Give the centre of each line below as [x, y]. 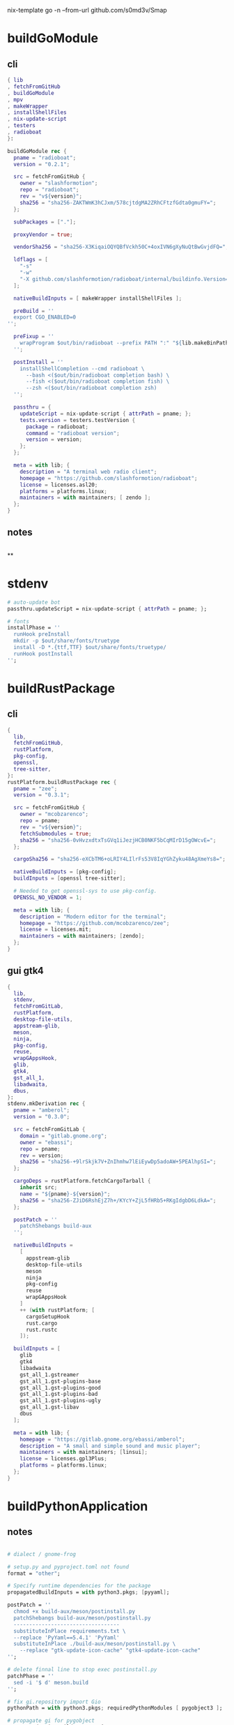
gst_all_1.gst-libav [49, 1407]
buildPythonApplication [78, 1506]
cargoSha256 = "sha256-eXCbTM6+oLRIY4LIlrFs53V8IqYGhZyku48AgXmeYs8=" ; [120, 859]
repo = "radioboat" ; [49, 190]
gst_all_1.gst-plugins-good [60, 1388]
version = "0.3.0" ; [42, 1117]
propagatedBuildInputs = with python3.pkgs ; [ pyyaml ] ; [88, 1592]
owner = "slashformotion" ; [59, 183]
